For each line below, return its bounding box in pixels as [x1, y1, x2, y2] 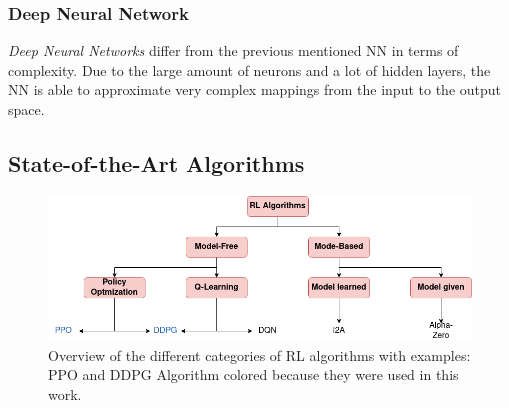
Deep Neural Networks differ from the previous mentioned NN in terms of [8, 40, 459, 61]
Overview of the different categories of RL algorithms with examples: [48, 344, 471, 365]
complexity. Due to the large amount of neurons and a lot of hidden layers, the [8, 59, 491, 80]
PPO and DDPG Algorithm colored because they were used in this [48, 364, 459, 385]
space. [8, 99, 45, 119]
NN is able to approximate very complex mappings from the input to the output [8, 79, 502, 100]
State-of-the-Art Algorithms [8, 147, 305, 178]
